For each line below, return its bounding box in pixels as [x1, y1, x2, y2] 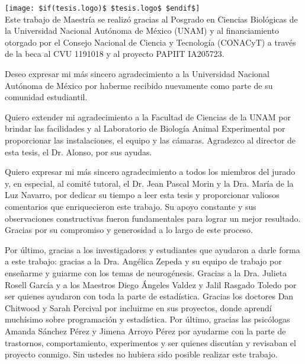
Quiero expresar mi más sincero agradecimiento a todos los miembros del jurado [5, 165, 296, 178]
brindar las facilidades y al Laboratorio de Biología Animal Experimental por [5, 122, 285, 135]
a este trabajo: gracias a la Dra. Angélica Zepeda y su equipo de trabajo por [5, 255, 282, 267]
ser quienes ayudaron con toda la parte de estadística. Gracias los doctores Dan [5, 290, 294, 302]
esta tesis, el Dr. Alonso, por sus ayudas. [5, 145, 152, 158]
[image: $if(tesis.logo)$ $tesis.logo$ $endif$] [5, 4, 200, 12]
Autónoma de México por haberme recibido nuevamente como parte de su [5, 79, 273, 91]
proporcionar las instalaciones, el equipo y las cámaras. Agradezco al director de [5, 134, 296, 146]
